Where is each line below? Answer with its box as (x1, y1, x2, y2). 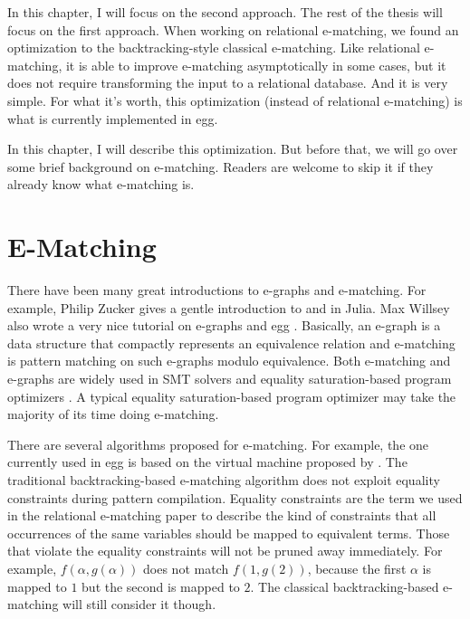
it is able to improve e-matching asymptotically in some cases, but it (65, 55, 446, 74)
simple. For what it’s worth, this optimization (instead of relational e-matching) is (7, 90, 463, 110)
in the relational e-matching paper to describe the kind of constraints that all (7, 506, 436, 525)
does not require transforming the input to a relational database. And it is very (7, 73, 448, 92)
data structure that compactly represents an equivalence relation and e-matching (7, 333, 456, 352)
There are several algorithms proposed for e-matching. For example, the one (7, 434, 429, 453)
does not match (143, 558, 229, 577)
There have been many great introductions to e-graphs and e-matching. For (7, 281, 427, 300)
